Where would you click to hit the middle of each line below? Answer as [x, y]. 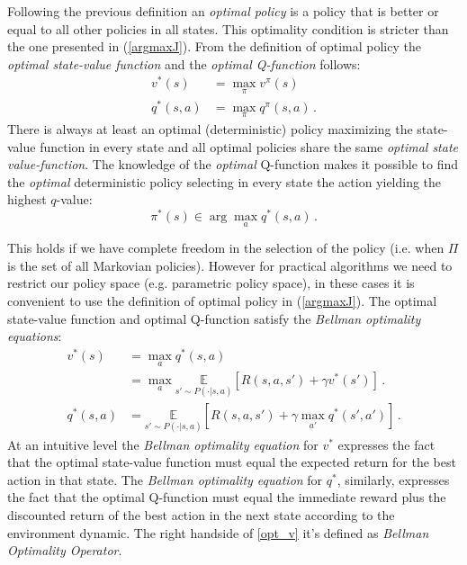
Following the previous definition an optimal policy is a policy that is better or [223, 11]
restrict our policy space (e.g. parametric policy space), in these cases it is [211, 283]
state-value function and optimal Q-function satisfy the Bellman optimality [214, 318]
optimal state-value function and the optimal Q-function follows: [184, 63]
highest [27, 199]
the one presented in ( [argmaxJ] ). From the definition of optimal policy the [214, 46]
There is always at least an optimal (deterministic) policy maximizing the [210, 129]
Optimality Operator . [65, 550]
